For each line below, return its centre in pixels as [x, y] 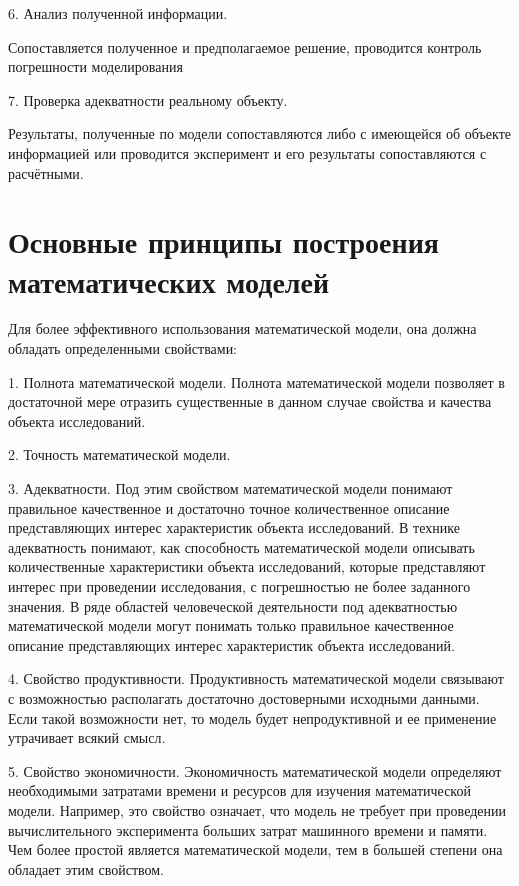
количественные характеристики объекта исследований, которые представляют [247, 566]
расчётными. [46, 172]
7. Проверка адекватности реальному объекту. [148, 99]
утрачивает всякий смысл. [87, 737]
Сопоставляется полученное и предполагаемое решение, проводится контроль [245, 46]
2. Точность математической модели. [119, 454]
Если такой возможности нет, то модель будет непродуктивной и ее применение [252, 717]
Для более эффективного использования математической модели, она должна [242, 328]
